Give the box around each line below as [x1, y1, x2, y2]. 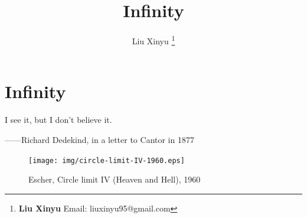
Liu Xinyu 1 [132, 33, 175, 47]
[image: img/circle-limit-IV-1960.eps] [28, 156, 185, 165]
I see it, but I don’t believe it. [5, 113, 112, 126]
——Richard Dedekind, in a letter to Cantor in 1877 [5, 133, 194, 145]
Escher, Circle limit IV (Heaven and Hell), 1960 [28, 173, 201, 186]
